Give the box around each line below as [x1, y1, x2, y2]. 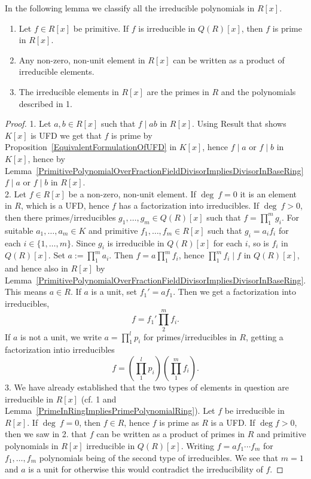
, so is [248, 236, 269, 249]
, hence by [28, 152, 65, 164]
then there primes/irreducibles [5, 210, 116, 223]
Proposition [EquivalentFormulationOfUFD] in [5, 141, 177, 153]
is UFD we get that [31, 129, 102, 141]
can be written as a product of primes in [96, 428, 245, 440]
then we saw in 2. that [5, 428, 87, 440]
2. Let [5, 187, 26, 200]
